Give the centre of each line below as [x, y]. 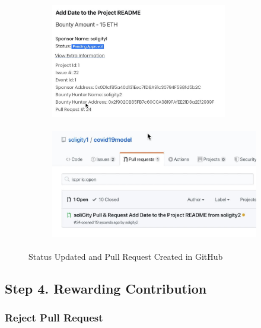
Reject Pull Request [54, 318]
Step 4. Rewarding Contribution [106, 289]
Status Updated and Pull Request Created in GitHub [126, 257]
